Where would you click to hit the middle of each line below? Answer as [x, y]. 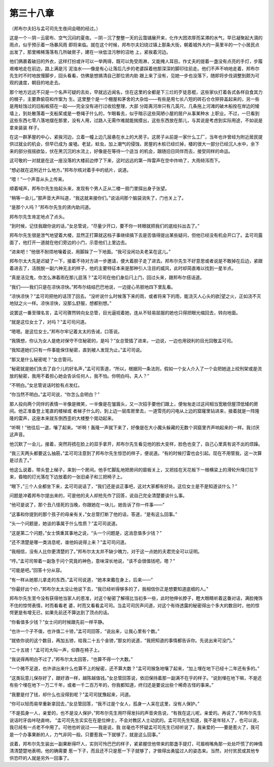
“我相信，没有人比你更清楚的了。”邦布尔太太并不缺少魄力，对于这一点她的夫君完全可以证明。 [106, 551]
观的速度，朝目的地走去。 [36, 83]
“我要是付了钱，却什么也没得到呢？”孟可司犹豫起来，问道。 [72, 694]
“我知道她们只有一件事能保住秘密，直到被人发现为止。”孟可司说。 [77, 350]
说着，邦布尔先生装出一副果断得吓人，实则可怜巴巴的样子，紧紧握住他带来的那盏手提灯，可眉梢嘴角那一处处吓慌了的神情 [136, 744]
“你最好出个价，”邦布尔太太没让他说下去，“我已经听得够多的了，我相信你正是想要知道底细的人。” [109, 589]
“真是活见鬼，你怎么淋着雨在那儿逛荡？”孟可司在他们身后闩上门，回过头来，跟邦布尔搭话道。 [107, 278]
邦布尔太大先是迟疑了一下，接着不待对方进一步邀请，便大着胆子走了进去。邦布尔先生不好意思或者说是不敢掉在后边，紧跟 [136, 261]
